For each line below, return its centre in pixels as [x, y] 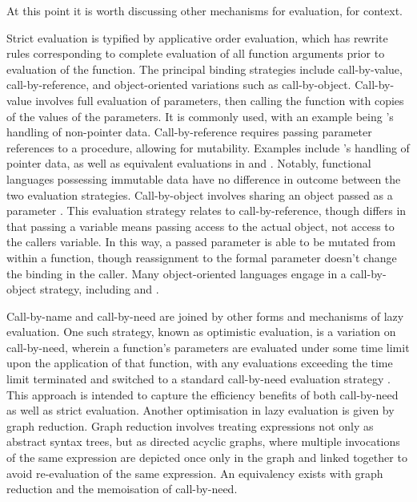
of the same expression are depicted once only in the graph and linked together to [207, 457]
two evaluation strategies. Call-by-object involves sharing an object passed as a [200, 194]
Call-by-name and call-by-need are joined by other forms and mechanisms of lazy [205, 316]
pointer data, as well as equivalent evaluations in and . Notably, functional [189, 163]
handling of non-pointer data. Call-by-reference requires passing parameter [189, 132]
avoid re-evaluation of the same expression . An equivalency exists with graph [195, 473]
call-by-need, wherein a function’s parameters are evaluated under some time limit [208, 347]
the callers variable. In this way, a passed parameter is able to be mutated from [201, 242]
